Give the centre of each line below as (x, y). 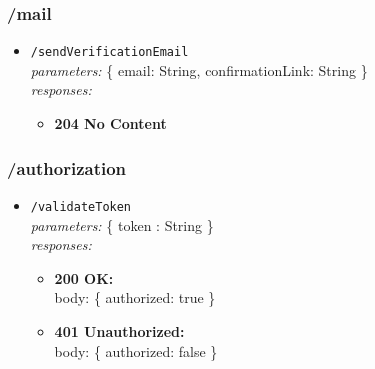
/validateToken (81, 206)
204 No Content (110, 123)
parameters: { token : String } (122, 224)
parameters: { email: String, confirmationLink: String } (199, 69)
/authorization (67, 167)
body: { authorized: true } (135, 297)
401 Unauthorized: (119, 330)
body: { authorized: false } (136, 350)
